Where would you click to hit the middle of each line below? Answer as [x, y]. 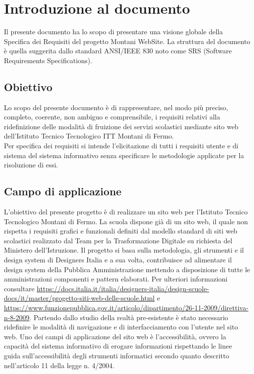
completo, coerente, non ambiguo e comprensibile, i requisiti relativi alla [112, 117]
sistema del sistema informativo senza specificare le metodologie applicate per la [124, 155]
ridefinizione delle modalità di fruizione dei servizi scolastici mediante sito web [121, 126]
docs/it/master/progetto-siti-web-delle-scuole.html [79, 298]
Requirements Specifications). [48, 60]
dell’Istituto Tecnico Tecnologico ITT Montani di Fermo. [89, 136]
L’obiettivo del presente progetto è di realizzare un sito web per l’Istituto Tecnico [126, 212]
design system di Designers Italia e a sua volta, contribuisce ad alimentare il [118, 260]
